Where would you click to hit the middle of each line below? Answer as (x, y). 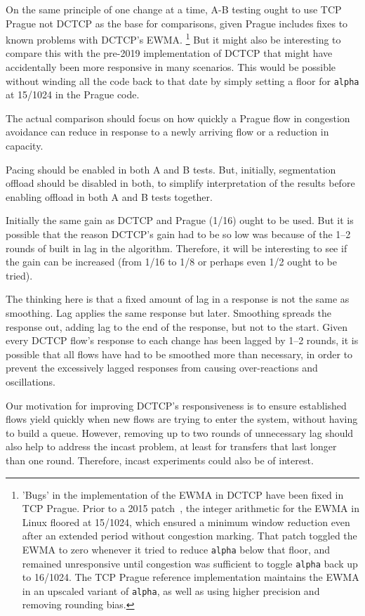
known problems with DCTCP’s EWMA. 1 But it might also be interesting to (173, 38)
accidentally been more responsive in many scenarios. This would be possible (171, 67)
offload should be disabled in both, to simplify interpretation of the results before (180, 183)
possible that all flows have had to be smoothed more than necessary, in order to (179, 354)
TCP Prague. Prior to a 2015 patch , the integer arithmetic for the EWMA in (191, 508)
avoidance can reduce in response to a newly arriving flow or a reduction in (167, 132)
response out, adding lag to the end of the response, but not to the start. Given (177, 326)
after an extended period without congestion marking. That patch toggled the (190, 536)
